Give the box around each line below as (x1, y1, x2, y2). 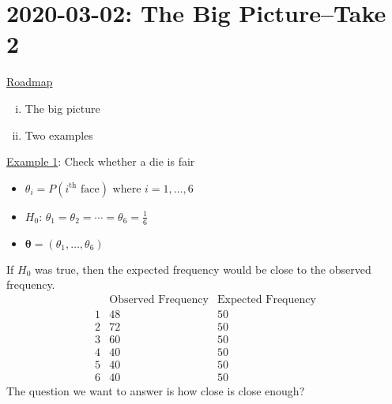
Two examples (24, 126, 93, 143)
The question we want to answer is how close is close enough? (6, 382, 305, 398)
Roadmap (6, 73, 53, 90)
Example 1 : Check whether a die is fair (6, 153, 195, 170)
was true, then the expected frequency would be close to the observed (34, 260, 371, 277)
